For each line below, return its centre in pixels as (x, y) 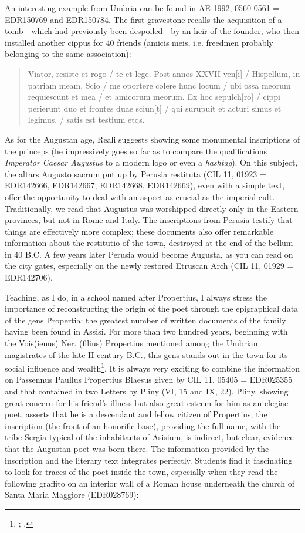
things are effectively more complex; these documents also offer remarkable (139, 231)
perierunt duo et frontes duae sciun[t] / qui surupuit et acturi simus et (155, 108)
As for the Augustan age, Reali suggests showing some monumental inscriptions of (152, 139)
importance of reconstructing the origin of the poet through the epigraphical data (152, 308)
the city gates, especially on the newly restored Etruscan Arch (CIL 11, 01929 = (149, 266)
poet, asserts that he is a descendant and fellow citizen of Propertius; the (136, 414)
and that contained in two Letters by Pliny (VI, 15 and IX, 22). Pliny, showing (147, 391)
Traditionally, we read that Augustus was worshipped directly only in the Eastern (152, 208)
